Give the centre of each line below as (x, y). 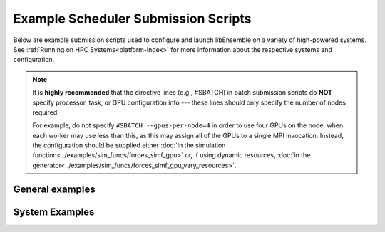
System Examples (54, 212)
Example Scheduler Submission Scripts (132, 19)
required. (46, 112)
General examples (54, 189)
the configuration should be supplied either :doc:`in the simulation (129, 145)
